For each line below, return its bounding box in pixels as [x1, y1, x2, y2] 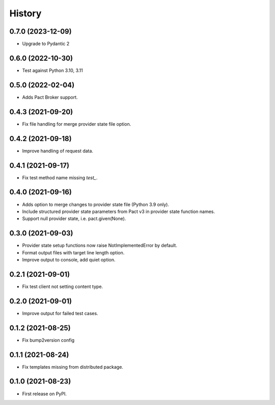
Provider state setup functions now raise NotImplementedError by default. [22, 243, 178, 249]
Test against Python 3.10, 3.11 [22, 67, 84, 74]
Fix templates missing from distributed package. [22, 364, 123, 370]
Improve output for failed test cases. [22, 310, 99, 316]
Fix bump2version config [22, 337, 75, 343]
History [9, 8, 42, 19]
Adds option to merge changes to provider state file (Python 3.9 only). [22, 201, 169, 207]
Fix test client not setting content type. [22, 283, 103, 290]
